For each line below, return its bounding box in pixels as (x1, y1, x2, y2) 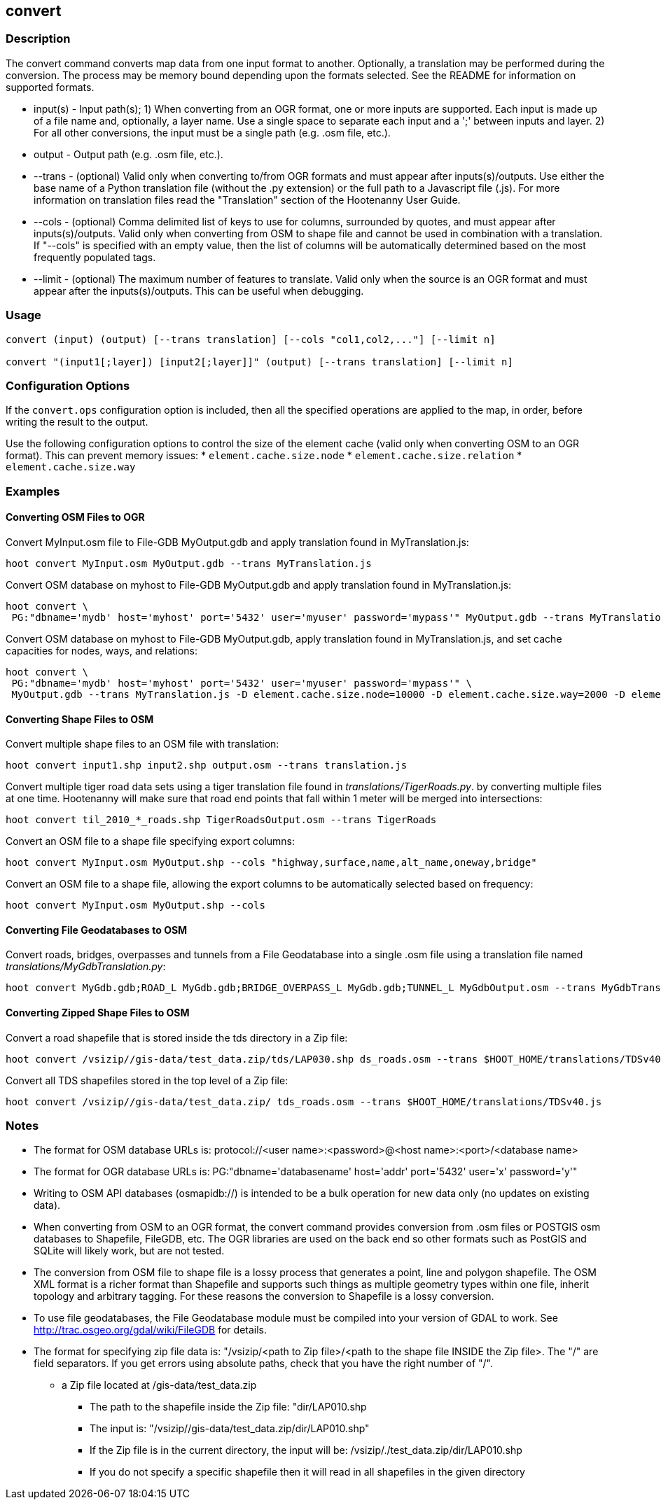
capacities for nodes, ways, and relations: (6, 644, 198, 657)
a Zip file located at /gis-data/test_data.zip (62, 1379, 257, 1392)
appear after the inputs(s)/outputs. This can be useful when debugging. (34, 284, 364, 297)
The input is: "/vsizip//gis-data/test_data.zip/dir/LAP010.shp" (90, 1422, 370, 1435)
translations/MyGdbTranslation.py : (6, 960, 166, 973)
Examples (6, 484, 60, 498)
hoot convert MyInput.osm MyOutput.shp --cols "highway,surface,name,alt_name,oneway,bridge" (6, 857, 537, 869)
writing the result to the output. (6, 416, 148, 428)
